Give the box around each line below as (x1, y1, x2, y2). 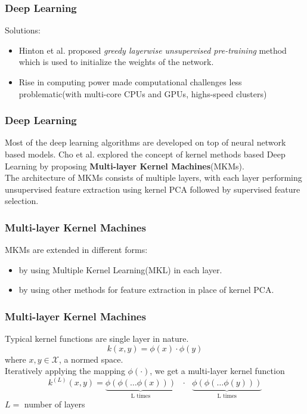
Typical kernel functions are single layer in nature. (5, 332, 189, 345)
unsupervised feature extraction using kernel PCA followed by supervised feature (5, 183, 300, 195)
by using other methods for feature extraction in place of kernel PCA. (18, 283, 274, 296)
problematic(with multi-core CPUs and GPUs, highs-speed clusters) (18, 87, 267, 100)
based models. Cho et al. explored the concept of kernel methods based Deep (5, 148, 286, 160)
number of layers (24, 397, 85, 410)
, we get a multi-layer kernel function (150, 364, 285, 377)
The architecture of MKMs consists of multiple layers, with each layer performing (5, 171, 302, 184)
